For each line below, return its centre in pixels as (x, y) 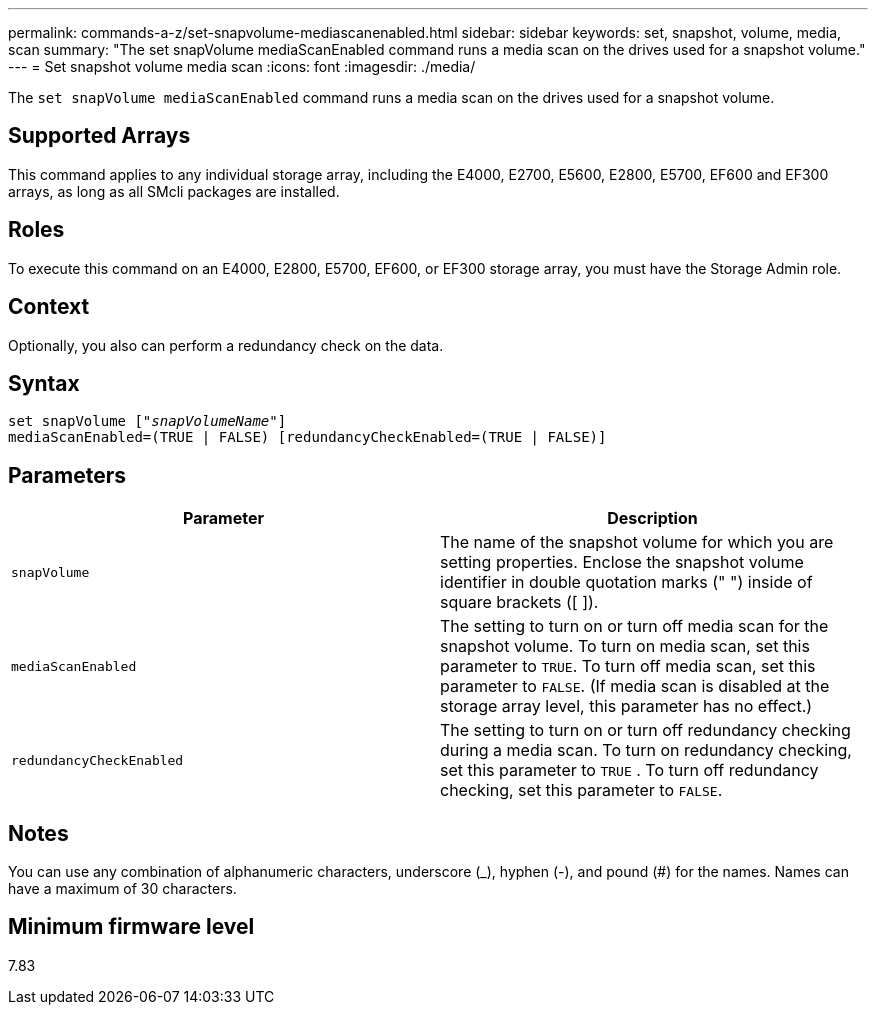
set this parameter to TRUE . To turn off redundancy (629, 770)
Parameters (67, 475)
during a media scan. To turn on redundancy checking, (646, 750)
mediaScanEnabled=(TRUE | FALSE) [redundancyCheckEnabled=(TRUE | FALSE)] (307, 437)
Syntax (44, 383)
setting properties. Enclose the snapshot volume (622, 562)
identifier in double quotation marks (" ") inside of (626, 582)
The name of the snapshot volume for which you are (637, 542)
